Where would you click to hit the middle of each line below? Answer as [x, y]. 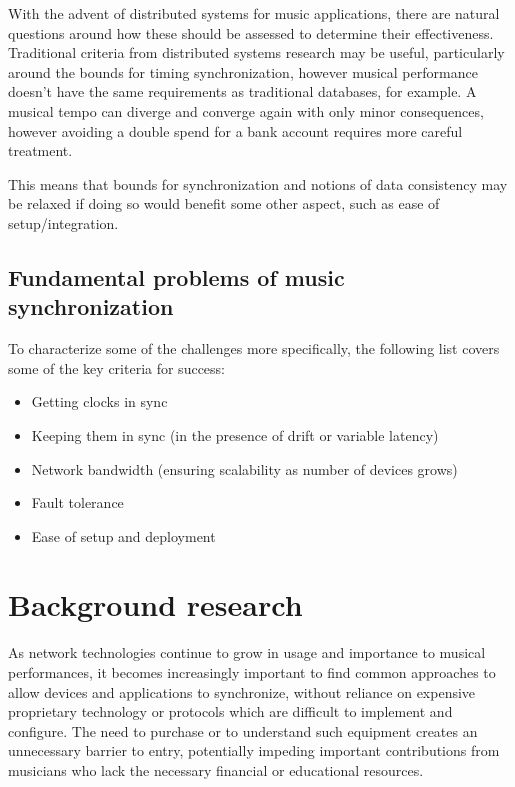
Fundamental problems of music [176, 276]
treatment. [40, 150]
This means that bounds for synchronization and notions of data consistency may [258, 183]
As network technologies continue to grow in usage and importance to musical [247, 652]
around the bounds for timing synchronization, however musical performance [243, 71]
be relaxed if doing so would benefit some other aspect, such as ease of [224, 203]
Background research [155, 604]
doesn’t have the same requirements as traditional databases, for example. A [242, 91]
